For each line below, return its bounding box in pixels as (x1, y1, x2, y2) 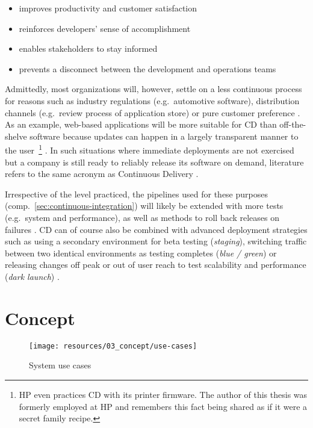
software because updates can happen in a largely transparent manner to (29, 129, 299, 142)
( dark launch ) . (5, 270, 60, 282)
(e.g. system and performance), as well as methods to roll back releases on (5, 211, 280, 223)
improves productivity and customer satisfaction (19, 2, 197, 14)
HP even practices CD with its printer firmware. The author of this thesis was (19, 388, 308, 400)
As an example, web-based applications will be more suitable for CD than (5, 118, 277, 131)
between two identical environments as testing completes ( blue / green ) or (5, 246, 277, 259)
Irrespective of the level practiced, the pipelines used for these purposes (5, 187, 268, 200)
